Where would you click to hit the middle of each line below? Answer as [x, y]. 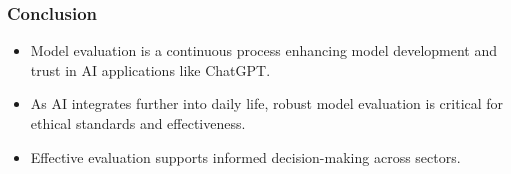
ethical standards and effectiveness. [138, 123]
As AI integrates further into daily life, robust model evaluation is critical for [267, 103]
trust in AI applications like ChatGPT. [150, 69]
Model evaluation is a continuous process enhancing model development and [264, 50]
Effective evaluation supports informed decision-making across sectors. [245, 156]
